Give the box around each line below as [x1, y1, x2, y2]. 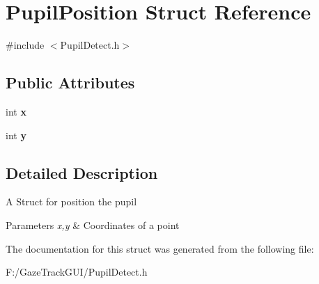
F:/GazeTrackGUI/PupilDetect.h [6, 265, 148, 279]
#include [6, 38, 45, 52]
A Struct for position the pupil [6, 194, 137, 209]
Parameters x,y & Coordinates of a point [6, 217, 180, 232]
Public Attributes [6, 72, 135, 93]
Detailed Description [6, 161, 158, 183]
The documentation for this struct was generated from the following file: [6, 241, 314, 255]
